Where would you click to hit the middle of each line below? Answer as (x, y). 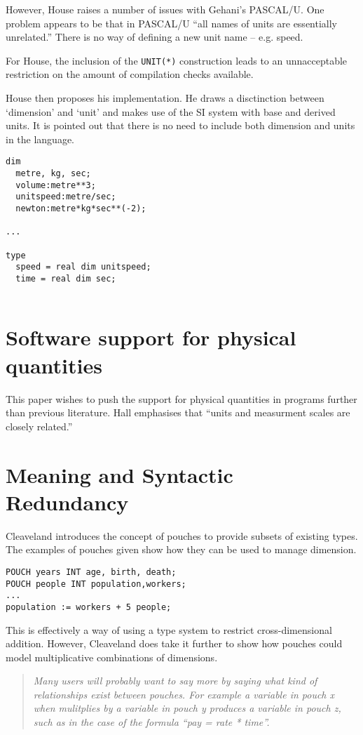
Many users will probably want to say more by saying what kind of (175, 681)
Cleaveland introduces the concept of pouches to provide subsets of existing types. (182, 535)
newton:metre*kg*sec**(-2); (81, 209)
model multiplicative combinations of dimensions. (112, 657)
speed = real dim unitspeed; (83, 267)
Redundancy (67, 502)
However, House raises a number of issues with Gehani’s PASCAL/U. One (165, 9)
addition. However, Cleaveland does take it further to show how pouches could (174, 643)
